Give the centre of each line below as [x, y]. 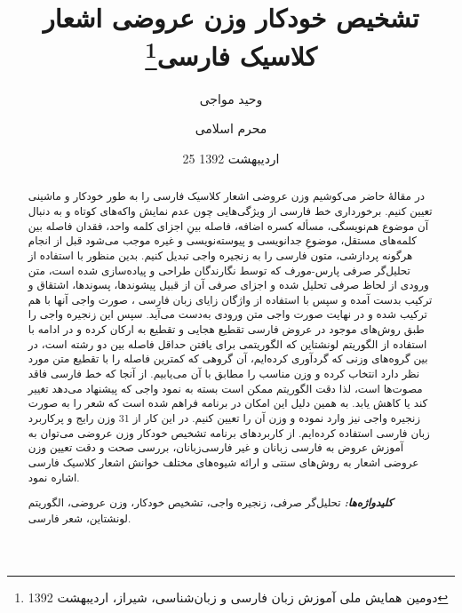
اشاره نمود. [54, 477]
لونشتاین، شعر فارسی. [80, 517]
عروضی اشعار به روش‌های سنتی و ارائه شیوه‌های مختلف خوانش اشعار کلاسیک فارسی [223, 462]
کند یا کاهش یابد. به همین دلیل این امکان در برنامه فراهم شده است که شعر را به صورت [228, 403]
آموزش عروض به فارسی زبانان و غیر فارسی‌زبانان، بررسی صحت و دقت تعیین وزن [216, 447]
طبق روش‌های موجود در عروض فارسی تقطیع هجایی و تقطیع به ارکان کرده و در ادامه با [226, 329]
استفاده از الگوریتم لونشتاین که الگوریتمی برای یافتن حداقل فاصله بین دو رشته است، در [227, 343]
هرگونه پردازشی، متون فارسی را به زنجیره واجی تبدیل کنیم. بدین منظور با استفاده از [220, 255]
